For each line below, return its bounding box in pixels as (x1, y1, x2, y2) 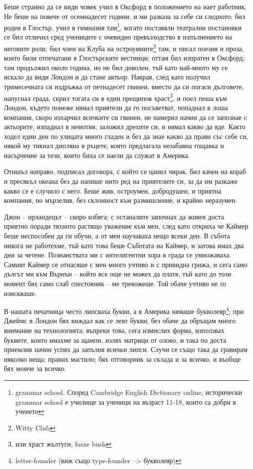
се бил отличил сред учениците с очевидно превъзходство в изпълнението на (4, 32, 232, 42)
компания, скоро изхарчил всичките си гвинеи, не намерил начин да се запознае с (4, 112, 247, 122)
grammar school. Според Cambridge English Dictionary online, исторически (15, 387, 242, 397)
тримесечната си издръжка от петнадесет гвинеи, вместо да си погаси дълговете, (4, 81, 244, 92)
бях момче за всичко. (4, 363, 66, 373)
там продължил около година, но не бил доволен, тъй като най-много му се (4, 62, 228, 72)
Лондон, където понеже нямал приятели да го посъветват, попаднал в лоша (4, 102, 228, 112)
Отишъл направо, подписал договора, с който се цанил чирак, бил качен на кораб (4, 166, 246, 176)
